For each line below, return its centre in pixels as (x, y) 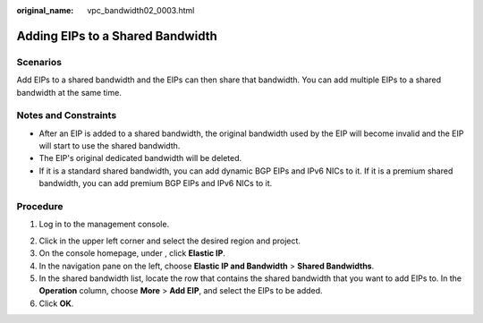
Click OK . (56, 303)
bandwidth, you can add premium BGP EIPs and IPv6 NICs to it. (156, 183)
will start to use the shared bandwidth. (110, 146)
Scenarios (39, 62)
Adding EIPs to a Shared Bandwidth (117, 36)
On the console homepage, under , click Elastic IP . (132, 253)
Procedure (40, 207)
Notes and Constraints (67, 115)
